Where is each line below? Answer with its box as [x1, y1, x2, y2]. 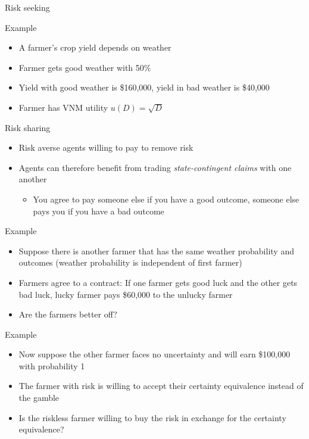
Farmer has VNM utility [18, 101, 108, 113]
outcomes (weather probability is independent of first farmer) [18, 256, 242, 269]
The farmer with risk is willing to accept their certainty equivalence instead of [18, 379, 304, 392]
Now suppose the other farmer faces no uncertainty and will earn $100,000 [18, 348, 291, 360]
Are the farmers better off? [18, 308, 117, 320]
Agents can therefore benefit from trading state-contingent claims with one [18, 161, 292, 173]
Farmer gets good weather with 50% [18, 61, 151, 73]
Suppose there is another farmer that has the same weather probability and [18, 244, 294, 257]
